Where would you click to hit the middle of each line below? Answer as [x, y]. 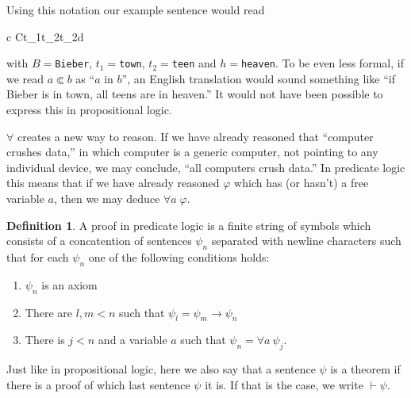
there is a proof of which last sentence [98, 384]
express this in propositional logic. [89, 110]
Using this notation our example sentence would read [136, 10]
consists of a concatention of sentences [99, 241]
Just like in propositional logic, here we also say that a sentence [161, 369]
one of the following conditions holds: [179, 256]
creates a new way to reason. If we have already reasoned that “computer [195, 136]
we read [25, 78]
